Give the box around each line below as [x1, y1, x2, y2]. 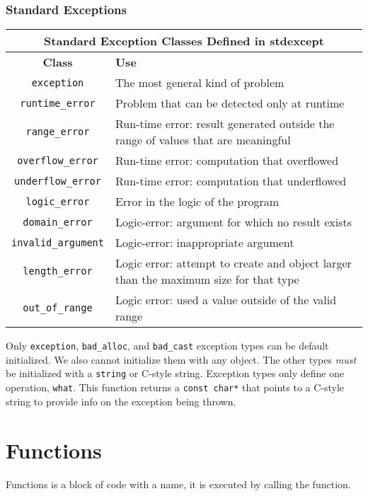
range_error [25, 126, 90, 138]
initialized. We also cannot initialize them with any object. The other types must [6, 352, 357, 367]
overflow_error [17, 154, 98, 166]
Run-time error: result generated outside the [115, 115, 335, 132]
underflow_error [14, 175, 101, 187]
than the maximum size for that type [115, 271, 299, 288]
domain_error [23, 216, 93, 228]
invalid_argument [11, 236, 104, 248]
